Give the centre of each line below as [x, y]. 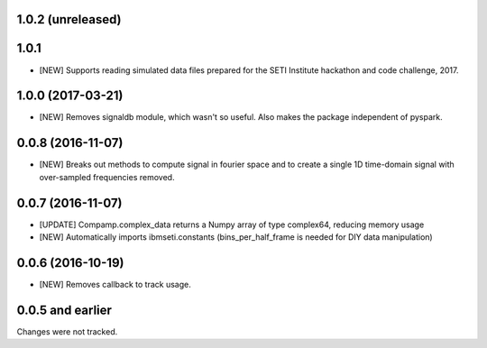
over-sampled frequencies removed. [107, 177]
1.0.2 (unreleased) [69, 19]
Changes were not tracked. [67, 331]
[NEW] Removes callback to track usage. [115, 284]
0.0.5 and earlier [64, 310]
